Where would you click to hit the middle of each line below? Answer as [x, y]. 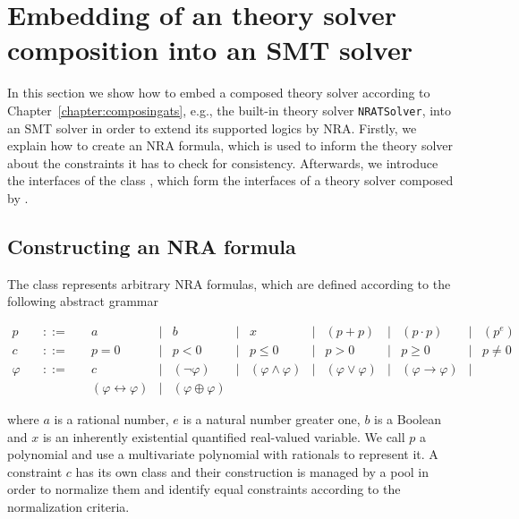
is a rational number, [111, 419]
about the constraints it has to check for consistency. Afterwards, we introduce [223, 162]
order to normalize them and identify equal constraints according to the [204, 489]
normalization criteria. [68, 507]
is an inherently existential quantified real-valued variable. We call [224, 436]
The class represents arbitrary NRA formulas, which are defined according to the [229, 283]
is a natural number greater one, [272, 419]
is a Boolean [408, 419]
